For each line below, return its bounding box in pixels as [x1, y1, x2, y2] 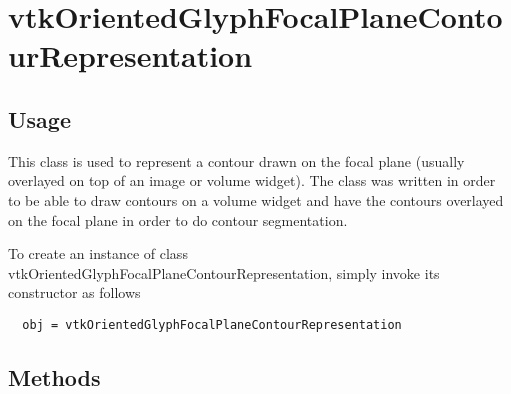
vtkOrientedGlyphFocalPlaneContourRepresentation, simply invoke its [8, 262, 440, 283]
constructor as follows [8, 282, 141, 303]
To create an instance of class [8, 243, 188, 264]
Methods [8, 361, 101, 392]
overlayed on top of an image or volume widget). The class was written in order [8, 170, 496, 191]
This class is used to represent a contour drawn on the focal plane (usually [8, 150, 465, 171]
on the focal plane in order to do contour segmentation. [8, 209, 348, 230]
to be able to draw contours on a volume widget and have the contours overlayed [8, 189, 504, 210]
